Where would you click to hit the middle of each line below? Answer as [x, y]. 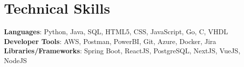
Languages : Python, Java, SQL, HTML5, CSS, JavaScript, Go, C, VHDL [116, 32]
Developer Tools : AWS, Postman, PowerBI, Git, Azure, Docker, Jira [110, 41]
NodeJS [15, 60]
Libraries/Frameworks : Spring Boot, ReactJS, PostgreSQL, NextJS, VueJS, [122, 51]
